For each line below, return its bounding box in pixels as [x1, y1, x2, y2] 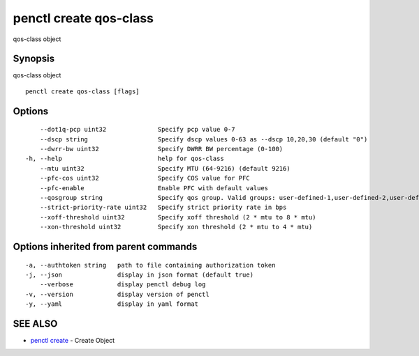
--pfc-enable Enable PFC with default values [39, 184, 269, 192]
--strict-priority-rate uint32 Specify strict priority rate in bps [39, 203, 287, 212]
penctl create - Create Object [30, 336, 115, 345]
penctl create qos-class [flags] [25, 87, 140, 95]
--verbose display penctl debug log [39, 281, 206, 288]
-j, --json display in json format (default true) [25, 270, 254, 279]
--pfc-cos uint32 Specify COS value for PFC [39, 174, 251, 183]
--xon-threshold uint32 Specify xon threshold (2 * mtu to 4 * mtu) [39, 223, 313, 231]
